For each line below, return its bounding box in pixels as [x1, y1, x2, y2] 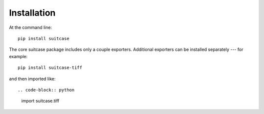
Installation [9, 7, 56, 18]
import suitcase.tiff [21, 98, 60, 104]
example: [9, 53, 28, 59]
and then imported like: [9, 76, 56, 82]
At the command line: [9, 24, 52, 30]
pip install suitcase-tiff [18, 65, 83, 70]
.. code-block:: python [18, 87, 75, 92]
